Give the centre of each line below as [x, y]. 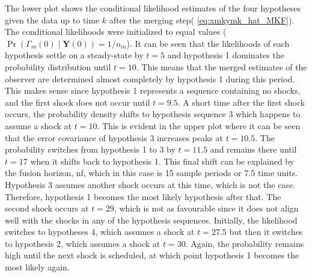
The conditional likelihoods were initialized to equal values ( [116, 32]
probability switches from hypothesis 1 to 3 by [90, 149]
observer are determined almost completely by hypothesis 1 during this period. [150, 78]
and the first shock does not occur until [78, 102]
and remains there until [253, 149]
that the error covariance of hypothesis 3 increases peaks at [114, 137]
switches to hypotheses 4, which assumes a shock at [100, 232]
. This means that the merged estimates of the [222, 66]
